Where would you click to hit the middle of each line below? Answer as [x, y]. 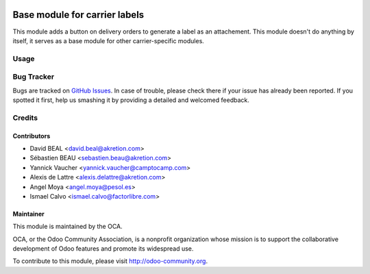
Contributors [32, 136]
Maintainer [28, 214]
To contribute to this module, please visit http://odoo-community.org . [110, 261]
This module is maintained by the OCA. [67, 227]
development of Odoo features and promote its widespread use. [103, 249]
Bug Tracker [34, 77]
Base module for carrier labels [78, 15]
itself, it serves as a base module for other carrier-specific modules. [109, 40]
